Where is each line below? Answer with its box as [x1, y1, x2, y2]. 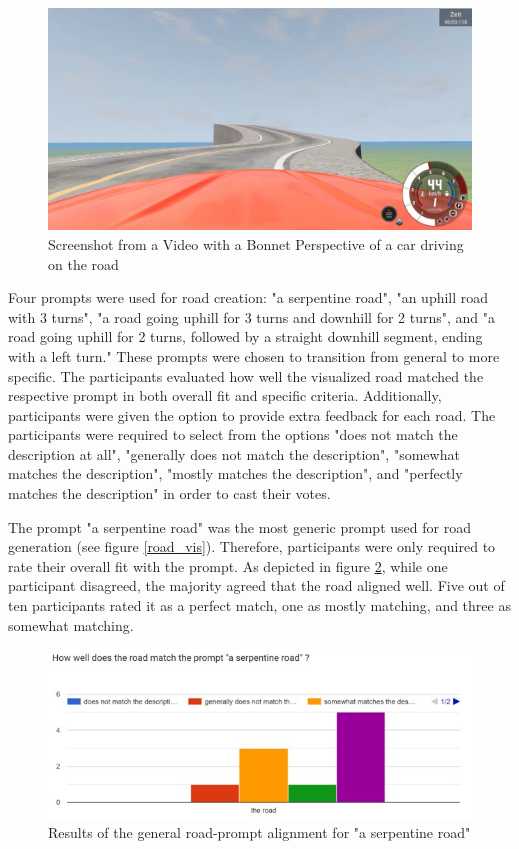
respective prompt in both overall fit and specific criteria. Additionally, [8, 385, 442, 406]
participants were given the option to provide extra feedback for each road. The [8, 404, 496, 425]
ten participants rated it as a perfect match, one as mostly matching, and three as [8, 595, 511, 616]
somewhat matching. [8, 614, 134, 635]
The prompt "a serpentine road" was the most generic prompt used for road [8, 516, 471, 537]
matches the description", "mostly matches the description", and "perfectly [8, 463, 463, 484]
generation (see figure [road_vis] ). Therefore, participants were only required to [8, 536, 496, 557]
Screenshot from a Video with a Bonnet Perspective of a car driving [48, 233, 464, 254]
